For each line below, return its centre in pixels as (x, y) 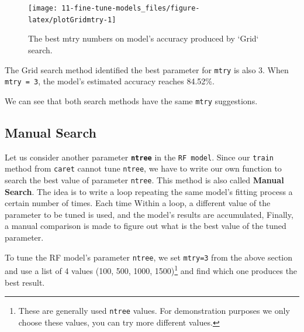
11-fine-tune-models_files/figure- (131, 8)
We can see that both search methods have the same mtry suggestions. (131, 100)
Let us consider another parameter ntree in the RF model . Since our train (139, 157)
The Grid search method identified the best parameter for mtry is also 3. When (147, 69)
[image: (43, 8)
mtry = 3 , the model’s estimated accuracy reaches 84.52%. (110, 81)
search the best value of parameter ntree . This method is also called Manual (144, 179)
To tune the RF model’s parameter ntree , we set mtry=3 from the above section (149, 257)
